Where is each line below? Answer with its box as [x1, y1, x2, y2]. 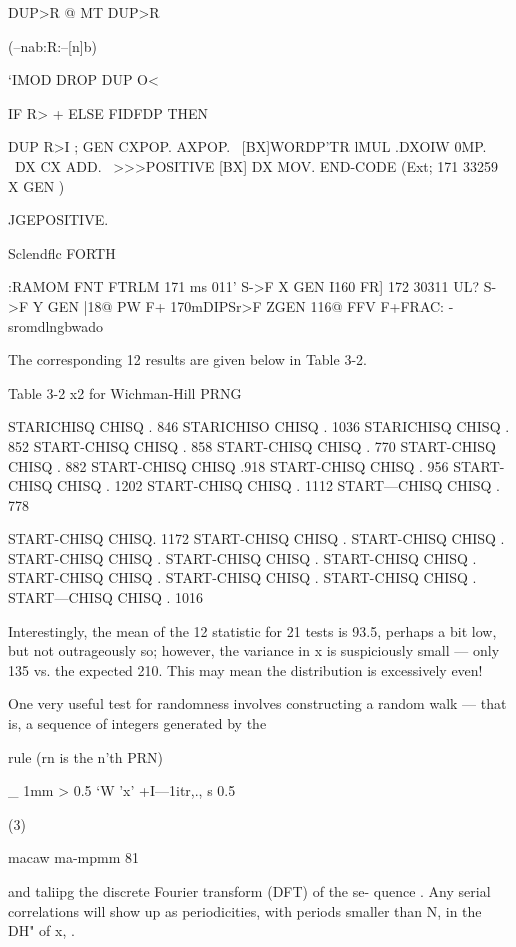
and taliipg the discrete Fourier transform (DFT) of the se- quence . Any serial [8, 881, 491, 901]
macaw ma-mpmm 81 [8, 847, 140, 868]
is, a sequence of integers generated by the [8, 713, 267, 734]
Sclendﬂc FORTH [8, 242, 116, 263]
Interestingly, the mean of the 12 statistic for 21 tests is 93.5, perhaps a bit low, [8, 620, 497, 641]
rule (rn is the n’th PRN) [8, 746, 163, 767]
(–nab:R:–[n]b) [8, 35, 97, 56]
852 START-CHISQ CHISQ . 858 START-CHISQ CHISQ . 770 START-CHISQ [8, 435, 496, 456]
